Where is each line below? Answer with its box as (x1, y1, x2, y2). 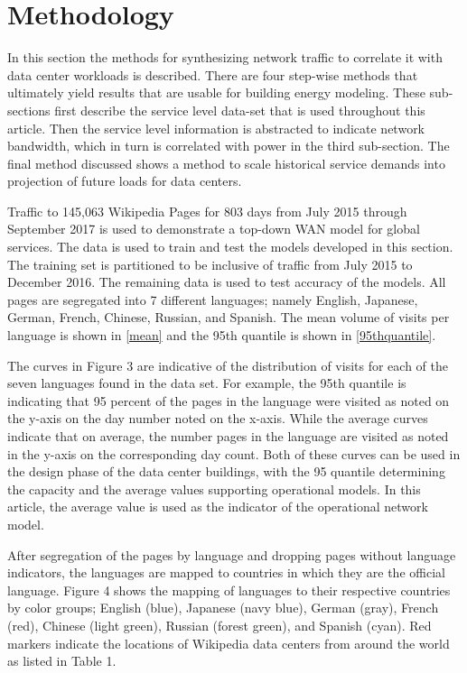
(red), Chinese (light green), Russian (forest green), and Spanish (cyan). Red (7, 615, 432, 634)
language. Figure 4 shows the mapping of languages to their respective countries (7, 580, 451, 599)
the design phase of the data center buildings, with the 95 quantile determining (7, 462, 445, 481)
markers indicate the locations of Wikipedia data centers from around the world (7, 633, 450, 652)
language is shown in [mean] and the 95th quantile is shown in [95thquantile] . (7, 326, 436, 345)
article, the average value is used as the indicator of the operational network (7, 497, 428, 516)
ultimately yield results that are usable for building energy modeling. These (7, 83, 425, 102)
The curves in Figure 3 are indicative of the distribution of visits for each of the (7, 355, 448, 374)
